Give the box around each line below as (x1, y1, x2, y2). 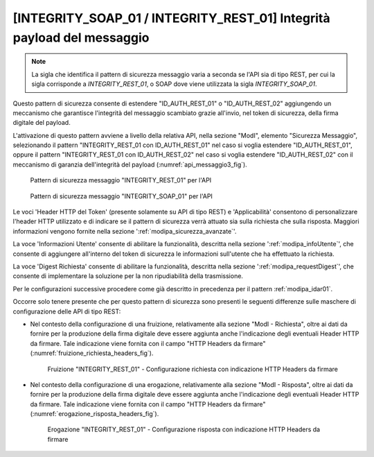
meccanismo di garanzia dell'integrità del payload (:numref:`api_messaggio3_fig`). (12, 160, 247, 169)
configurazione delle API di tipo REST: (12, 307, 121, 316)
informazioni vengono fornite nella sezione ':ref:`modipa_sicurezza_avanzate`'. (12, 227, 237, 235)
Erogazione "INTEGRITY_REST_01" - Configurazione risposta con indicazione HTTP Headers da (47, 425, 321, 433)
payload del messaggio (12, 30, 150, 45)
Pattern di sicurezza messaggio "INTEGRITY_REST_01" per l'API (30, 176, 212, 184)
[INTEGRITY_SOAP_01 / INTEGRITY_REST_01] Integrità (12, 10, 330, 26)
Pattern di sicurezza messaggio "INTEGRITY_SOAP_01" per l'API (30, 191, 213, 200)
